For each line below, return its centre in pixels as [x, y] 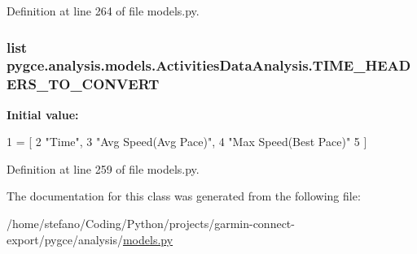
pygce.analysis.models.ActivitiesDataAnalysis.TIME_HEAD [209, 65]
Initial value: [43, 114]
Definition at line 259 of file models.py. [103, 168]
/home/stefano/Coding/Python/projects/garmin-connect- [151, 224]
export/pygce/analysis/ [65, 239]
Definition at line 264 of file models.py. [103, 11]
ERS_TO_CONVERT [83, 84]
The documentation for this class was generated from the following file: [184, 196]
